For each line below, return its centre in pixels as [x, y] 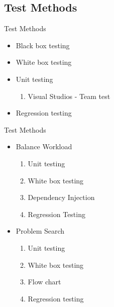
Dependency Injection [61, 197]
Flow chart [44, 282]
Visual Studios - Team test [69, 96]
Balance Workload [44, 146]
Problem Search [40, 231]
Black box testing [43, 45]
